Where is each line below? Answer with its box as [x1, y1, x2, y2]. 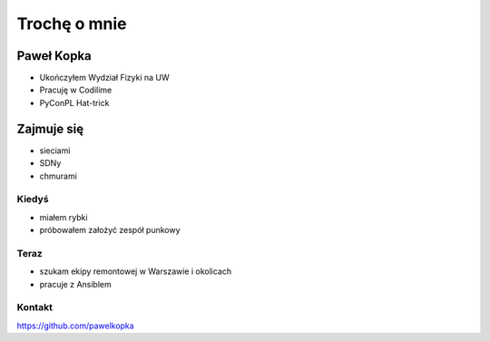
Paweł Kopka [16, 48, 93, 63]
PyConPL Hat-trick [39, 97, 110, 108]
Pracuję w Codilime [39, 84, 113, 95]
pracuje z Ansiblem [39, 278, 113, 289]
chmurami [39, 170, 77, 181]
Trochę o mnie [16, 14, 127, 34]
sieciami [39, 145, 71, 156]
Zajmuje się [16, 121, 84, 136]
